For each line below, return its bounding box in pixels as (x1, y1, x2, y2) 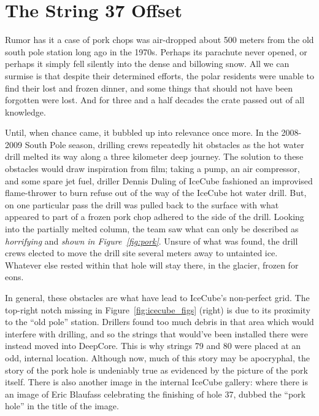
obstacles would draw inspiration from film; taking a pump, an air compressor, (5, 162, 300, 175)
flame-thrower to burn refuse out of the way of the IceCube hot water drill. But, (5, 186, 307, 199)
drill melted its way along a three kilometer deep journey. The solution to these (5, 150, 304, 163)
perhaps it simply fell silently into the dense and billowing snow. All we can (5, 57, 290, 70)
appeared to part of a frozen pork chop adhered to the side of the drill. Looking (5, 210, 304, 223)
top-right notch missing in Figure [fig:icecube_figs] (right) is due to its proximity (5, 303, 310, 316)
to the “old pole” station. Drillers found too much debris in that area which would (5, 315, 314, 328)
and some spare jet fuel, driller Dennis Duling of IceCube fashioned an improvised (5, 174, 313, 187)
